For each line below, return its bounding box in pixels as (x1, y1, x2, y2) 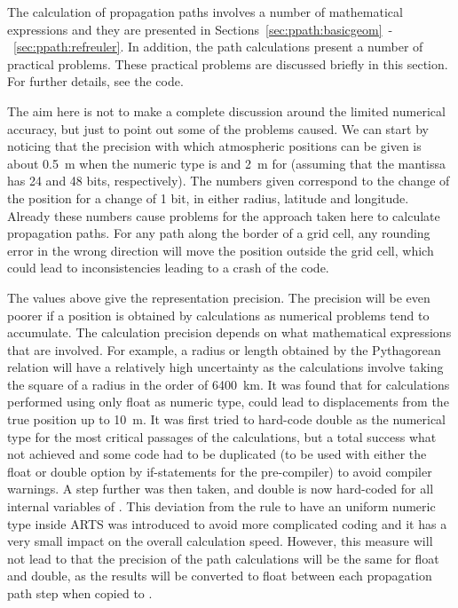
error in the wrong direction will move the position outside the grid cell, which (7, 241, 434, 259)
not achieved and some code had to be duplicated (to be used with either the (7, 445, 427, 463)
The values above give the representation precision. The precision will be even (7, 288, 430, 306)
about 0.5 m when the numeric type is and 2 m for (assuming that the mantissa (7, 154, 446, 172)
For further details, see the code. (7, 72, 184, 91)
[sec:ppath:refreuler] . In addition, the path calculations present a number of (13, 37, 423, 56)
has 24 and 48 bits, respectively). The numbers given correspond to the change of (7, 171, 450, 190)
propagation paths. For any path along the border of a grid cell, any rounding (7, 224, 430, 242)
